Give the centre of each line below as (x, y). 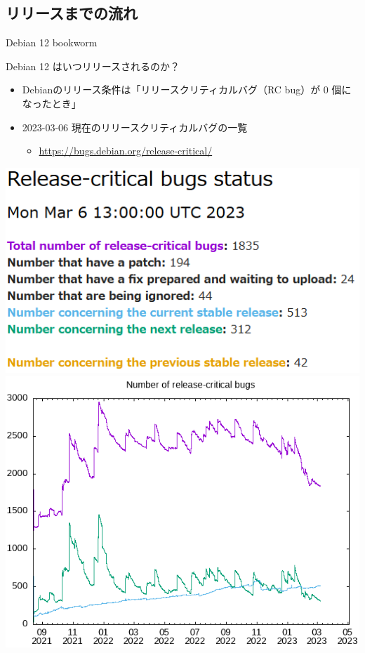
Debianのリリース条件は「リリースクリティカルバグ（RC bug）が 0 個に (187, 90)
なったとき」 (52, 103)
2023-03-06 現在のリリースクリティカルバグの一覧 (135, 127)
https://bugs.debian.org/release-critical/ (126, 151)
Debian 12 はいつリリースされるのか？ (93, 66)
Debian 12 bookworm (52, 42)
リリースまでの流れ (72, 13)
